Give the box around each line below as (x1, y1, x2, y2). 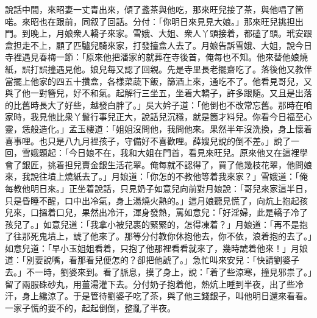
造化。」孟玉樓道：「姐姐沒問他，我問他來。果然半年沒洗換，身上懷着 (38, 122, 312, 135)
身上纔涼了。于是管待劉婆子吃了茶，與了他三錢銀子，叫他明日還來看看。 (21, 289, 312, 302)
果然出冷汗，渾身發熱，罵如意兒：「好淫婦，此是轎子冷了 (81, 206, 308, 219)
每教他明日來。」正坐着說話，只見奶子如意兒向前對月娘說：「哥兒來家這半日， (5, 182, 312, 194)
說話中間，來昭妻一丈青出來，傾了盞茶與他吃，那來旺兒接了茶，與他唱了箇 (5, 3, 304, 15)
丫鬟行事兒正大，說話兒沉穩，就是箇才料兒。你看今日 (73, 110, 287, 123)
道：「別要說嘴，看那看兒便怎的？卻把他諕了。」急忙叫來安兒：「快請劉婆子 (5, 253, 299, 266)
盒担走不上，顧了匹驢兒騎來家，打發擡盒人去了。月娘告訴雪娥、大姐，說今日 (5, 38, 312, 51)
